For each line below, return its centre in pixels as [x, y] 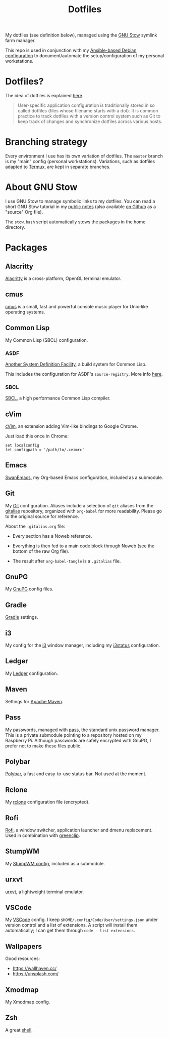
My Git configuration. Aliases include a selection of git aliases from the [79, 505]
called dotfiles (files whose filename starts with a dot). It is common [88, 111]
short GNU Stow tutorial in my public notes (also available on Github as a [81, 207]
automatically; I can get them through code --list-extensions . [70, 931]
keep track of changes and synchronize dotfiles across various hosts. [90, 122]
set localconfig [22, 446]
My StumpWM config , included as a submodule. [55, 863]
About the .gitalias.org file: [35, 526]
